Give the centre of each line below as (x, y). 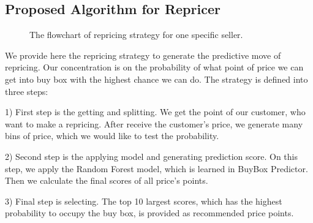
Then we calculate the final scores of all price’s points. (107, 180)
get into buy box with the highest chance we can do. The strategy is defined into (156, 79)
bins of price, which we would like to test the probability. (112, 136)
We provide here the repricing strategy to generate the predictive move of (143, 55)
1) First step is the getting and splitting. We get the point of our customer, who (155, 112)
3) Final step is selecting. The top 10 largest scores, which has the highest (144, 201)
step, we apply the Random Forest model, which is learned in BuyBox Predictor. (156, 168)
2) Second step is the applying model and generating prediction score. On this (152, 156)
